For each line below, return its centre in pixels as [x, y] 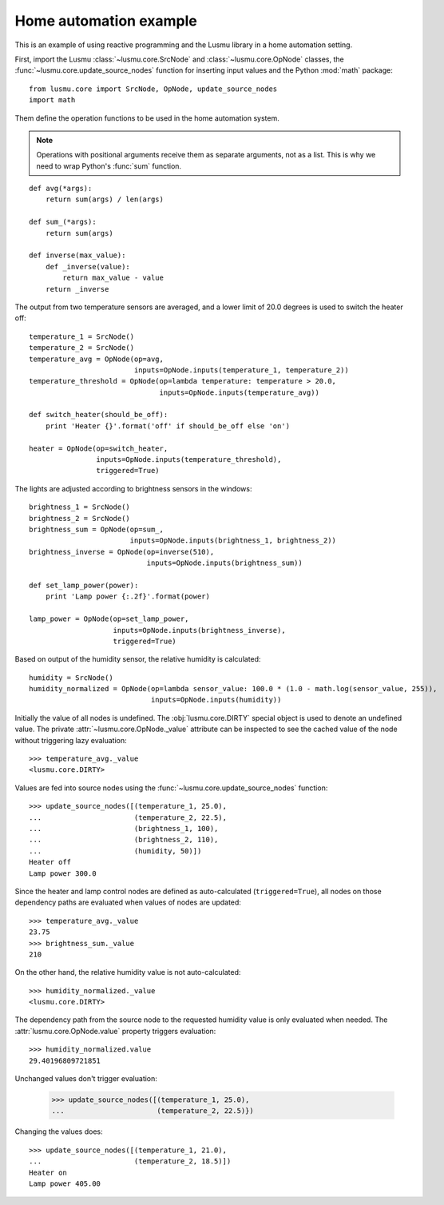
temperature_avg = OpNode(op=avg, [96, 359]
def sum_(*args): [63, 222]
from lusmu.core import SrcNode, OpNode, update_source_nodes [153, 89]
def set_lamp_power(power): [84, 585]
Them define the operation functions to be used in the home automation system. [147, 118]
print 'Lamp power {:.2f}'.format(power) [128, 597]
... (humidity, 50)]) [115, 851]
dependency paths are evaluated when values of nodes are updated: [128, 902]
